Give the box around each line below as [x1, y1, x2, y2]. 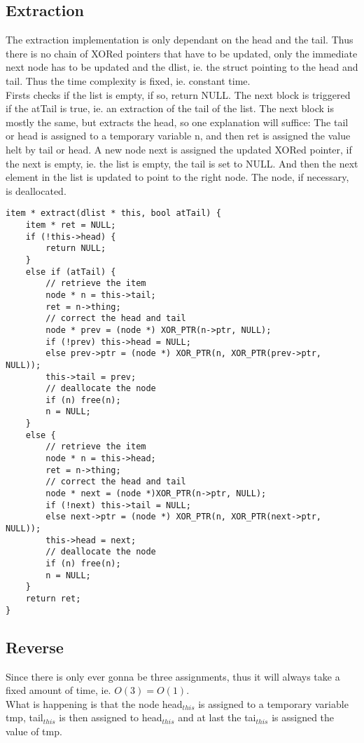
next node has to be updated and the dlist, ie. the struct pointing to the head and [6, 60, 358, 74]
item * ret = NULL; [25, 219, 116, 230]
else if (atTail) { [25, 266, 116, 277]
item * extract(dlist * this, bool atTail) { [6, 208, 221, 219]
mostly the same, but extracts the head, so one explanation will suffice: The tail [6, 114, 349, 129]
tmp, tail [6, 710, 43, 725]
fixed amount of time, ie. [6, 683, 111, 697]
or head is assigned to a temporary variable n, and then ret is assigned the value [6, 128, 351, 143]
